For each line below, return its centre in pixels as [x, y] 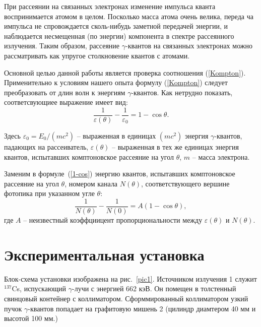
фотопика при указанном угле [49, 193]
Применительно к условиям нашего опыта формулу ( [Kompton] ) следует [116, 82]
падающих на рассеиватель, [46, 147]
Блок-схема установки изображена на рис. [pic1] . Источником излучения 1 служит [130, 278]
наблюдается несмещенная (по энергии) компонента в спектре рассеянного [119, 36]
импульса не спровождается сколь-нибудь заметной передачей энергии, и [116, 26]
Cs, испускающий [39, 288]
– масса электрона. [221, 156]
